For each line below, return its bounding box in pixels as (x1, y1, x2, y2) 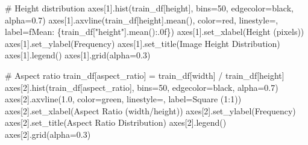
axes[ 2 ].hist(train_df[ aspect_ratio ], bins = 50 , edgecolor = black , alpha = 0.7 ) (5, 81, 278, 93)
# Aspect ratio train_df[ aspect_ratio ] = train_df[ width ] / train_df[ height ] (5, 69, 284, 81)
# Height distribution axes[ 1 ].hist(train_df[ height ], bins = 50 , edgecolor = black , (5, 2, 294, 14)
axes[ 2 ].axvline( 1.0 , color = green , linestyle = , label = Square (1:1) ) (5, 93, 242, 105)
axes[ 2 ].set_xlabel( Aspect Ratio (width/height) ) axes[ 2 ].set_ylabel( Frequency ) (5, 104, 296, 117)
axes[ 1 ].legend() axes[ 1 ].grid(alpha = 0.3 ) (5, 49, 151, 61)
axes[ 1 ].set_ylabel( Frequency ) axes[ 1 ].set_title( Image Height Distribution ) (5, 37, 280, 49)
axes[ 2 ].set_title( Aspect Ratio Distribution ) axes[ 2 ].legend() (5, 116, 227, 129)
